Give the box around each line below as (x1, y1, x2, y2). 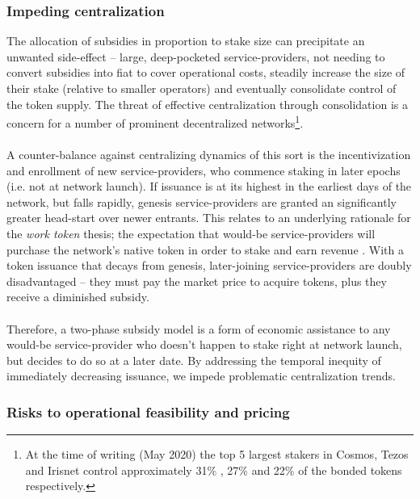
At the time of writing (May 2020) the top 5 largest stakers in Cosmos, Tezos (25, 446, 409, 463)
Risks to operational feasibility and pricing (6, 401, 290, 421)
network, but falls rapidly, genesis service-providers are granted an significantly (6, 193, 397, 210)
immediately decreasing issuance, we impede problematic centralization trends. (6, 367, 396, 384)
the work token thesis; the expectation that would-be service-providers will (6, 225, 376, 241)
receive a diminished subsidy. (6, 288, 149, 305)
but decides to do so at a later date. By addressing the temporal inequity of (6, 351, 381, 368)
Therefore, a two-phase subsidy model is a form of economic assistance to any (6, 320, 391, 337)
